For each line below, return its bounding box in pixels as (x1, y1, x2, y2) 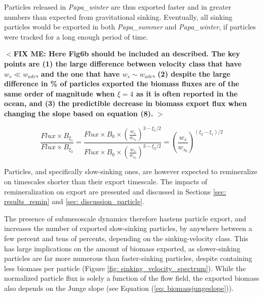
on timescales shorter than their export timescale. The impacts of (4, 176, 207, 186)
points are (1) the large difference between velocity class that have (4, 58, 242, 69)
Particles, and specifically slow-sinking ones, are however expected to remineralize (4, 166, 257, 177)
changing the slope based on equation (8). (4, 108, 154, 118)
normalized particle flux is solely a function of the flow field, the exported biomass (4, 273, 259, 283)
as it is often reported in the (136, 88, 238, 98)
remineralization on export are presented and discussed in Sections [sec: (4, 186, 227, 196)
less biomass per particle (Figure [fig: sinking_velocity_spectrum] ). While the (4, 262, 246, 273)
